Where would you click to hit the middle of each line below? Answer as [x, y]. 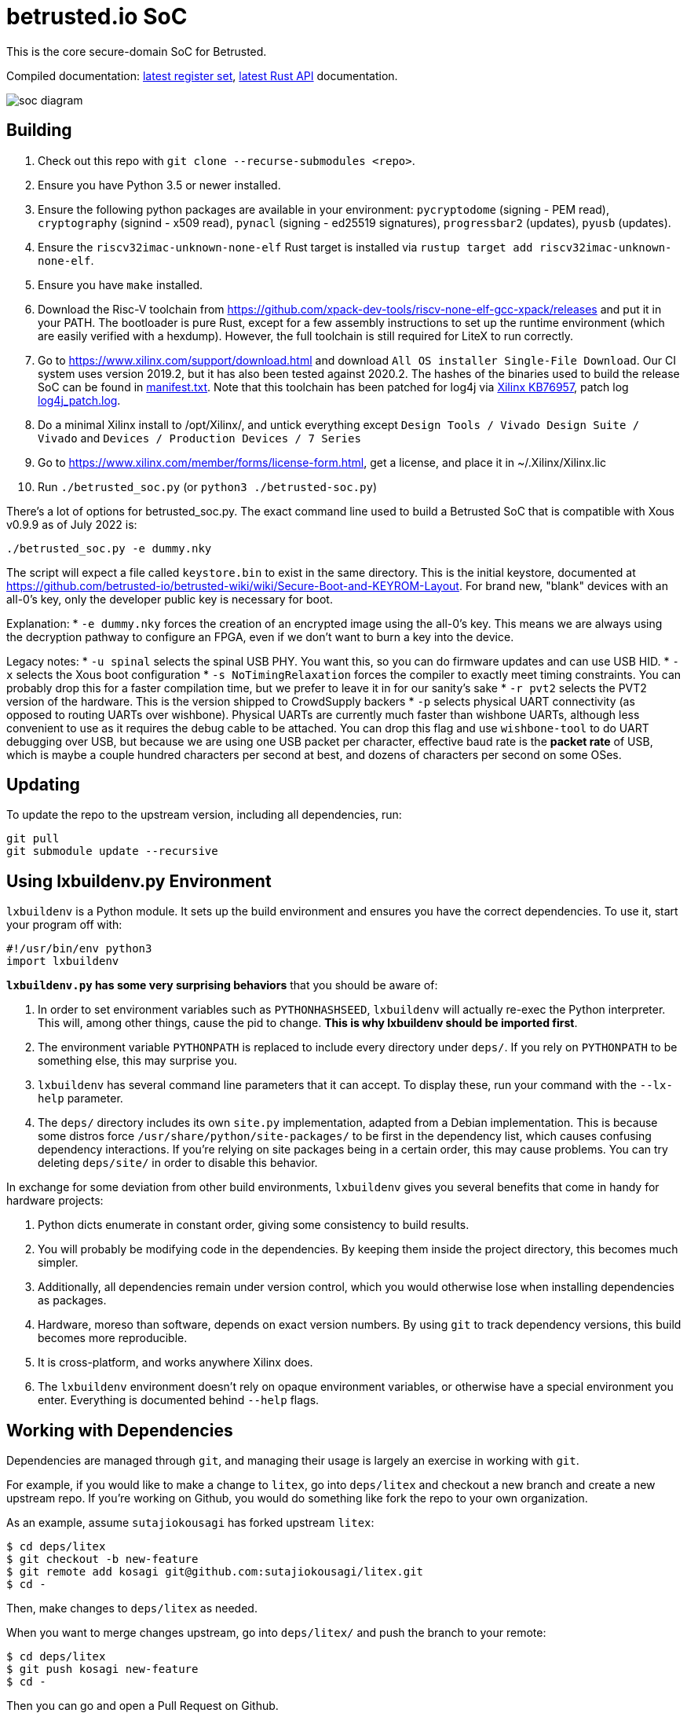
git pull [33, 839]
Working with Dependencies [120, 1430]
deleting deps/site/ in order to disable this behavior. [178, 1163]
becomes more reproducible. [113, 1338]
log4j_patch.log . [79, 400]
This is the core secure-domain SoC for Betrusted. [137, 51]
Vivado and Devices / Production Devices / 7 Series [199, 438]
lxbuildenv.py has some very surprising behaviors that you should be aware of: [222, 985]
